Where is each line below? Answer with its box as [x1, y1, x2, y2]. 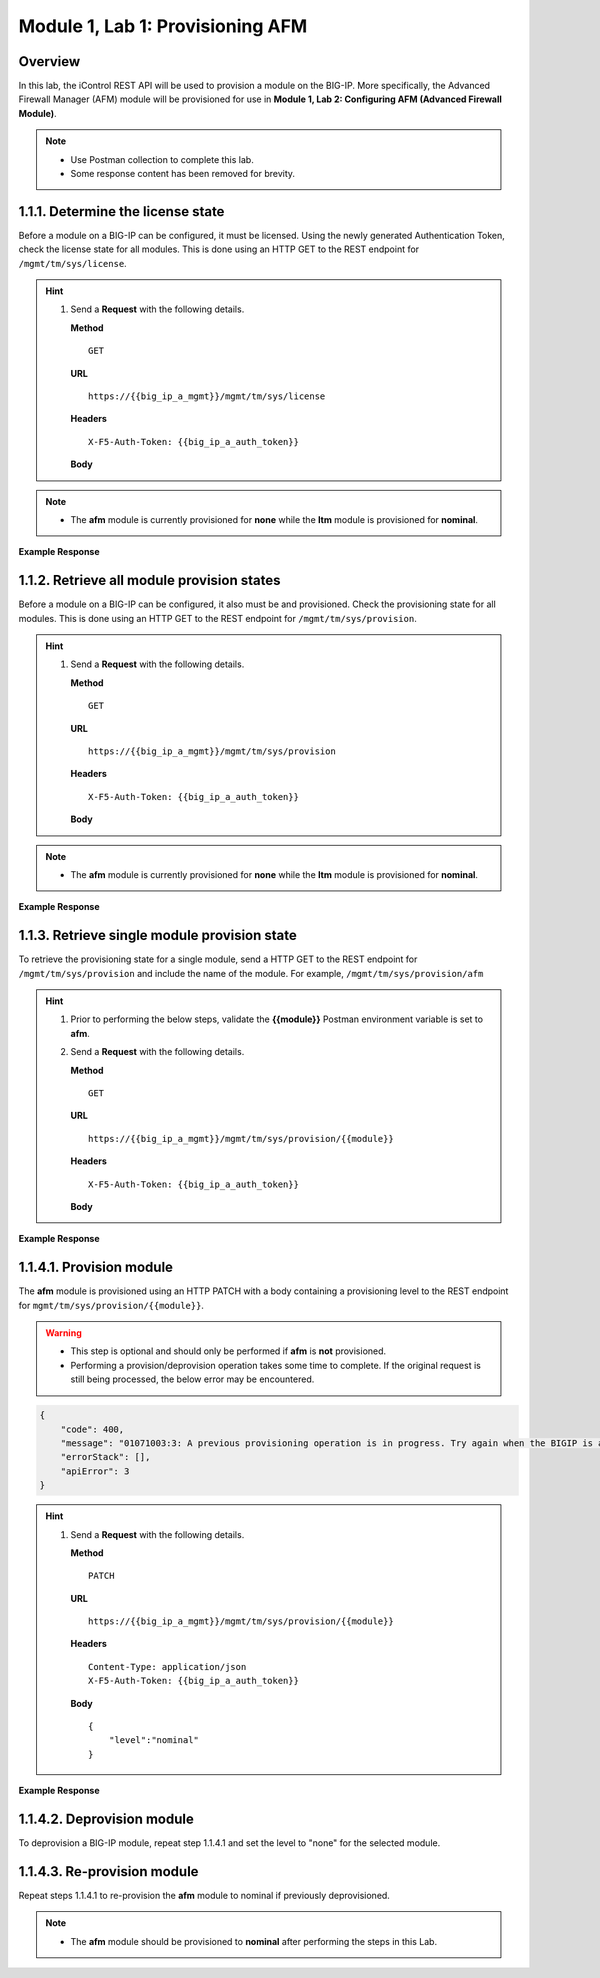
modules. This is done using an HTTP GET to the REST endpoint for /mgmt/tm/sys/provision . [18, 612, 417, 624]
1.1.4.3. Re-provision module [18, 1863, 199, 1880]
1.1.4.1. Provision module [18, 1259, 174, 1276]
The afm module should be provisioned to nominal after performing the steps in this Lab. [70, 1935, 438, 1947]
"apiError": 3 [60, 1465, 130, 1477]
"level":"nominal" [108, 1735, 200, 1746]
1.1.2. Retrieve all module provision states [18, 572, 281, 589]
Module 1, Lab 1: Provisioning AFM [18, 15, 308, 37]
